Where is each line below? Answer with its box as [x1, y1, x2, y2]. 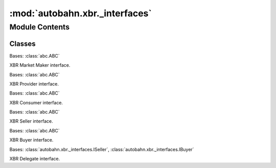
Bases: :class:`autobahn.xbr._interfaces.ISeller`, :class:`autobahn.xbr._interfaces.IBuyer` [9, 146, 194, 152]
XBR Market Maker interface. [9, 62, 71, 68]
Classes [9, 39, 36, 48]
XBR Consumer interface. [9, 99, 63, 105]
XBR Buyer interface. [9, 137, 54, 143]
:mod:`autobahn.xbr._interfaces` [9, 8, 152, 19]
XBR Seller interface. [9, 118, 53, 124]
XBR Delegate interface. [9, 156, 60, 162]
